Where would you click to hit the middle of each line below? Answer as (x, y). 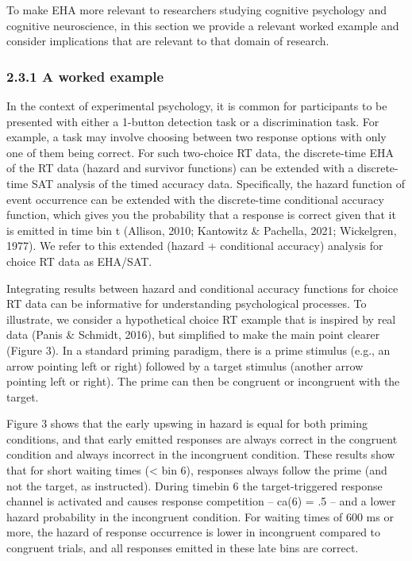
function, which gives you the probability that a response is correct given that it (201, 215)
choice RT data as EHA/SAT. (79, 261)
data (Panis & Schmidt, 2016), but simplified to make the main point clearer (193, 334)
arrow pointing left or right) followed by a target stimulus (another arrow (185, 365)
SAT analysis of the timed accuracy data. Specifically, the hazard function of (218, 183)
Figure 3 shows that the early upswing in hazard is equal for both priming (187, 423)
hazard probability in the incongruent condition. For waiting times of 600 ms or (200, 516)
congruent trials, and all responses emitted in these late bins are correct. (183, 548)
